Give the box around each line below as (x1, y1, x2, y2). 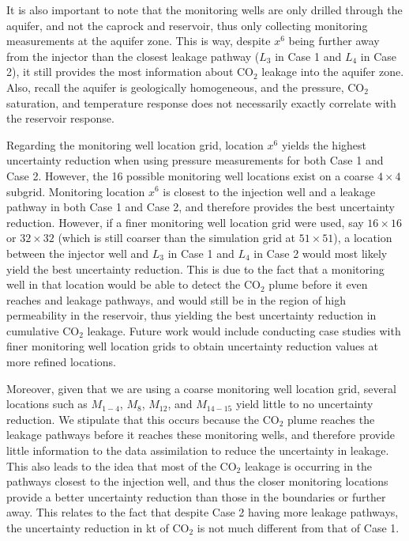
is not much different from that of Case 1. (197, 520, 400, 535)
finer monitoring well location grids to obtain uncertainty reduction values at (6, 338, 378, 354)
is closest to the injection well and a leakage (163, 183, 376, 199)
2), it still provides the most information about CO (6, 63, 253, 80)
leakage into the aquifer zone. (261, 63, 404, 80)
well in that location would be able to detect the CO (6, 276, 261, 293)
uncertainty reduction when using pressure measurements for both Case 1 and (6, 152, 384, 168)
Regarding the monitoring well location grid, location (6, 136, 264, 153)
